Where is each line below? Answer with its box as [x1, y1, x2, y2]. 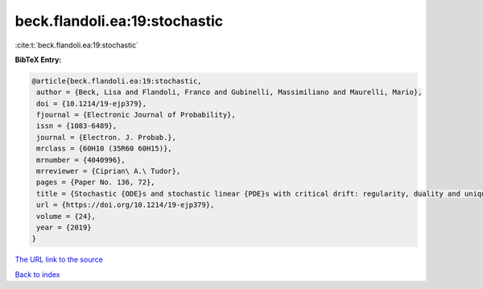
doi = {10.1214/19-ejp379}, [36, 99, 147, 108]
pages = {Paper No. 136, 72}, [36, 178, 156, 187]
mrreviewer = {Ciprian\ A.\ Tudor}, [36, 167, 181, 176]
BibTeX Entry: [14, 55, 62, 64]
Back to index [14, 270, 60, 279]
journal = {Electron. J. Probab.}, [36, 133, 177, 142]
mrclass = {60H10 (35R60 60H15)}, [36, 144, 172, 153]
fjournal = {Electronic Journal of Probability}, [36, 110, 237, 120]
